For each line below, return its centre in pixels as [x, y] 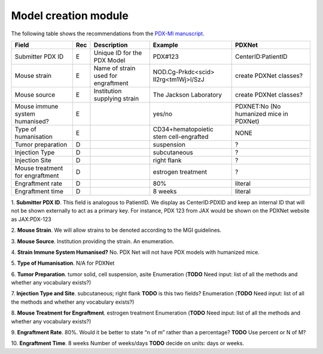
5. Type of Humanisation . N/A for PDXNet [63, 263]
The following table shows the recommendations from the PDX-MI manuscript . [108, 34]
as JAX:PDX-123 [31, 219]
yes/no [163, 114]
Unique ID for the [118, 53]
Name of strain [115, 68]
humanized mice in [261, 114]
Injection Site [33, 160]
